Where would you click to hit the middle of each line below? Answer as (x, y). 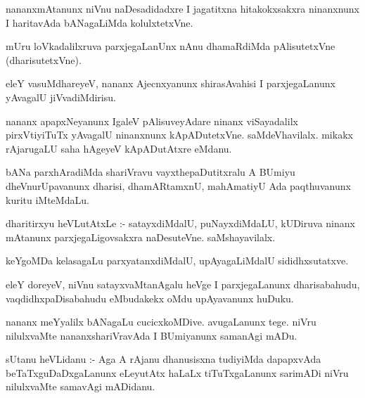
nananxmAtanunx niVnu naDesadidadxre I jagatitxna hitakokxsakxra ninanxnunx (183, 8)
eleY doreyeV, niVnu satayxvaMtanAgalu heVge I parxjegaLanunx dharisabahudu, (183, 284)
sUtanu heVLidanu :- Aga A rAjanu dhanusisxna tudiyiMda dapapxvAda (164, 359)
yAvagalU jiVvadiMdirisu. (61, 97)
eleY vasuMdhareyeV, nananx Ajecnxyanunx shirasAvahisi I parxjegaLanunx (171, 83)
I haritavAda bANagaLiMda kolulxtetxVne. (100, 22)
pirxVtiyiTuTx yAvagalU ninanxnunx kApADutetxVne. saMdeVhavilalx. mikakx (179, 135)
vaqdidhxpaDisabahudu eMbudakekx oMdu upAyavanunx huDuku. (150, 298)
